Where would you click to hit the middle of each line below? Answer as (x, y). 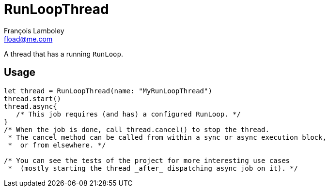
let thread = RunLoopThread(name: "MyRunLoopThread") (108, 91)
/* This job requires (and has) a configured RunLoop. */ (128, 114)
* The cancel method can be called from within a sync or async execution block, (167, 137)
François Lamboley (34, 30)
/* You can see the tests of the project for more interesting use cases (147, 160)
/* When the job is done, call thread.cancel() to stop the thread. (137, 129)
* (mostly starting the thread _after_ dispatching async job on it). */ (153, 168)
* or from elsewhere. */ (57, 145)
